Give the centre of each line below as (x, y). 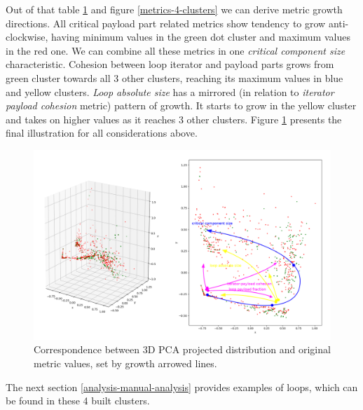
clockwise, (27, 37)
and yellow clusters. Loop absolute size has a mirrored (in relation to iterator (170, 91)
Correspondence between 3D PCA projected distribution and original (182, 349)
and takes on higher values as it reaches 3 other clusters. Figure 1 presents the (174, 119)
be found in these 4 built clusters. (78, 401)
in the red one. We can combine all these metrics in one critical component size (176, 50)
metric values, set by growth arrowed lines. (125, 363)
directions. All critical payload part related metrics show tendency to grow (166, 23)
